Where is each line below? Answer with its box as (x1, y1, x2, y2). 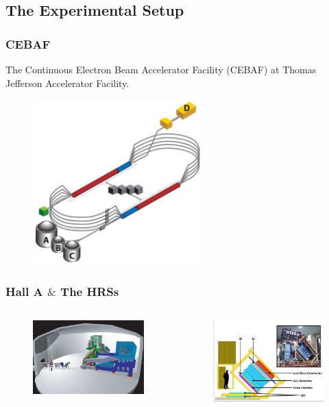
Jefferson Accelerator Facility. (5, 75, 130, 90)
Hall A (5, 282, 43, 299)
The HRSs (60, 282, 119, 299)
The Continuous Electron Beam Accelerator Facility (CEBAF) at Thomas (5, 62, 317, 76)
